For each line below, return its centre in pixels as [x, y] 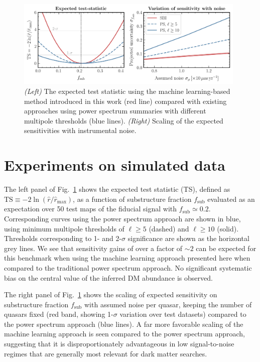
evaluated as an [231, 199]
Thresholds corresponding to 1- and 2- [63, 238]
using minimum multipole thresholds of [64, 228]
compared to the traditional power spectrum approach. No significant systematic [128, 267]
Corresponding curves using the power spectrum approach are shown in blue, [122, 218]
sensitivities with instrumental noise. [80, 130]
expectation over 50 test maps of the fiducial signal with [91, 209]
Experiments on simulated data [115, 165]
